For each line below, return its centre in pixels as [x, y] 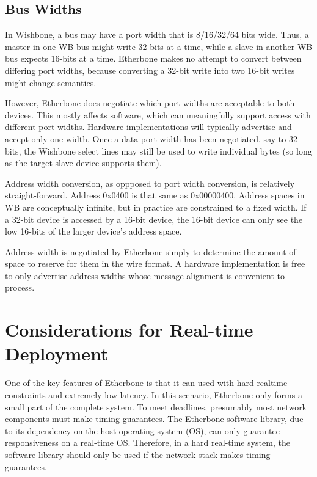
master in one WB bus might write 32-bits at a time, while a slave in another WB [159, 46]
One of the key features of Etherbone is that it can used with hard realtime [146, 383]
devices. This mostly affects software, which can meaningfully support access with [158, 115]
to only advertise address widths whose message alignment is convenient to [145, 275]
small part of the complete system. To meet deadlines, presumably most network [156, 406]
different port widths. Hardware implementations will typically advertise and [148, 127]
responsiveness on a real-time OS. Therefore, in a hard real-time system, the [148, 442]
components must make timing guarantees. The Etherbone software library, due [154, 419]
